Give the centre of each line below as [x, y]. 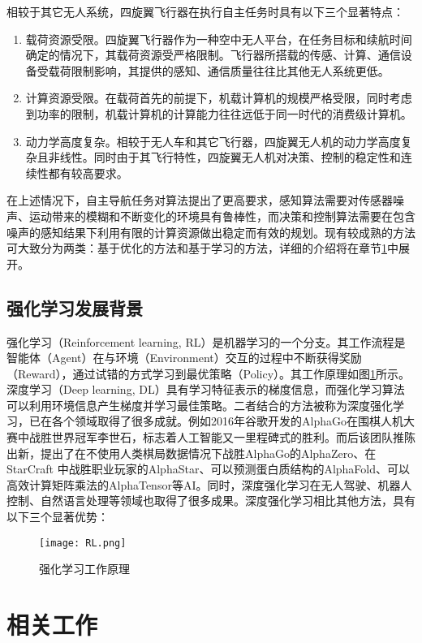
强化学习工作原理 [84, 569]
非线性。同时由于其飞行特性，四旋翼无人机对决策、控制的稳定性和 [224, 157]
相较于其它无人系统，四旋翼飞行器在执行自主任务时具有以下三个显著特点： [205, 11]
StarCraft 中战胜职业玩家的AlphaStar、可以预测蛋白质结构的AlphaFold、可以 [208, 469]
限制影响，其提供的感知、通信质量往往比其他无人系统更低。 [230, 70]
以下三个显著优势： [58, 517]
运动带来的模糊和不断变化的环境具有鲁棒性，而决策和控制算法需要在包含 [222, 216]
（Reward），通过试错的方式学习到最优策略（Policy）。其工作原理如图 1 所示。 [209, 373]
